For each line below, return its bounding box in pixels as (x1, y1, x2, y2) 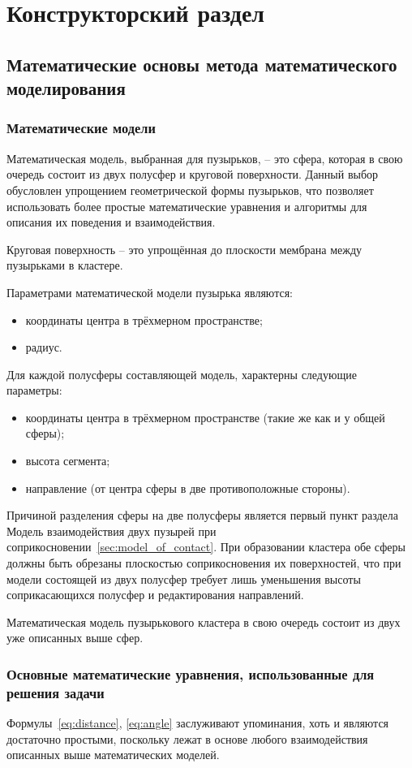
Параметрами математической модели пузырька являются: (6, 283, 293, 300)
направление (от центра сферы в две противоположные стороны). (25, 479, 350, 496)
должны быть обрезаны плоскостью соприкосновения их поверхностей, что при (6, 554, 401, 572)
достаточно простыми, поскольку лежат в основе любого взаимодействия (6, 730, 368, 747)
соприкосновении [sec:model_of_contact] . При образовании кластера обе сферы (6, 538, 406, 555)
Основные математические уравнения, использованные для (6, 663, 375, 684)
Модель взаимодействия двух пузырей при (6, 522, 217, 539)
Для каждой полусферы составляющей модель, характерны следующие (6, 365, 357, 382)
